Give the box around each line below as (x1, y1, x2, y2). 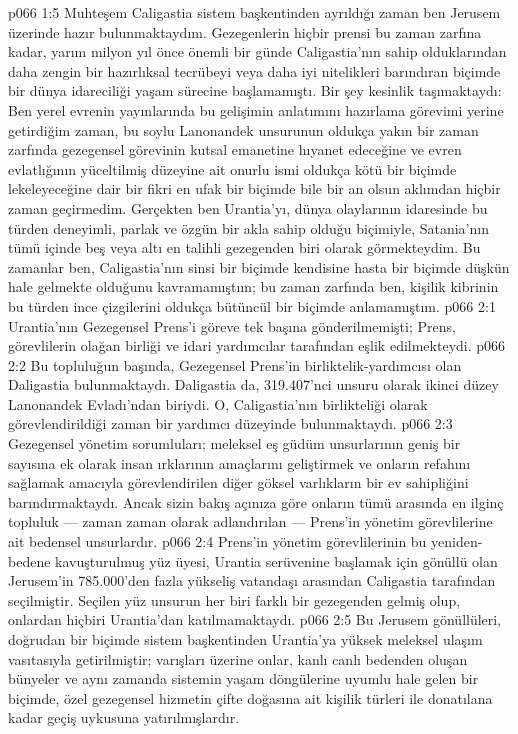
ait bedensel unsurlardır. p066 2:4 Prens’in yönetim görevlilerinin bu (8, 531, 427, 552)
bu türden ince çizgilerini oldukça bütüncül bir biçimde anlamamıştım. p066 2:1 (8, 295, 496, 316)
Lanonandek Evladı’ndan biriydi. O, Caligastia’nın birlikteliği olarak (8, 393, 428, 414)
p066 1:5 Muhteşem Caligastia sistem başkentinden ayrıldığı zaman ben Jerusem (8, 2, 501, 22)
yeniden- (431, 531, 483, 552)
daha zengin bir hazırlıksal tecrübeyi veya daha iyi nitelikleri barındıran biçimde (8, 60, 501, 81)
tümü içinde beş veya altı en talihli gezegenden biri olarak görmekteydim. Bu (8, 237, 481, 258)
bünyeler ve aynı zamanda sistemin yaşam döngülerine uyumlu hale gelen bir (8, 668, 479, 689)
